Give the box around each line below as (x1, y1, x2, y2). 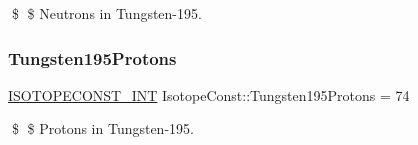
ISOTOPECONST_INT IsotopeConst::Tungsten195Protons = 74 (8, 84, 410, 105)
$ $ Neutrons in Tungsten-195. (11, 3, 202, 23)
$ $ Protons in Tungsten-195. (11, 118, 194, 139)
